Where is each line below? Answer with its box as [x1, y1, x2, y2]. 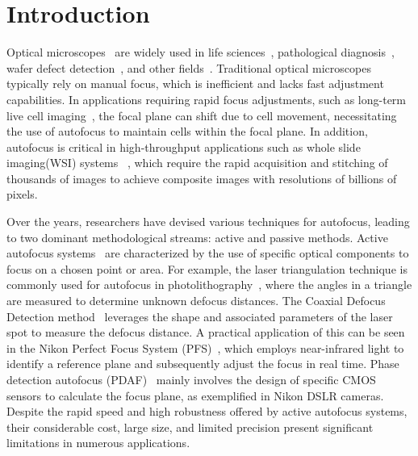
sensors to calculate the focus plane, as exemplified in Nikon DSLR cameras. [6, 387, 384, 404]
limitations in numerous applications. [6, 434, 190, 451]
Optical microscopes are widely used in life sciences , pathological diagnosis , [6, 44, 395, 61]
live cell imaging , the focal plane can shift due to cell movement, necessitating [6, 107, 397, 123]
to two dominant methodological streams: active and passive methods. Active [6, 228, 388, 245]
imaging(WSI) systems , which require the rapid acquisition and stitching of [6, 154, 388, 171]
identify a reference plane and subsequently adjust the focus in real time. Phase [6, 355, 399, 372]
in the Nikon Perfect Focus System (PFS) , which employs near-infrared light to [6, 339, 404, 356]
